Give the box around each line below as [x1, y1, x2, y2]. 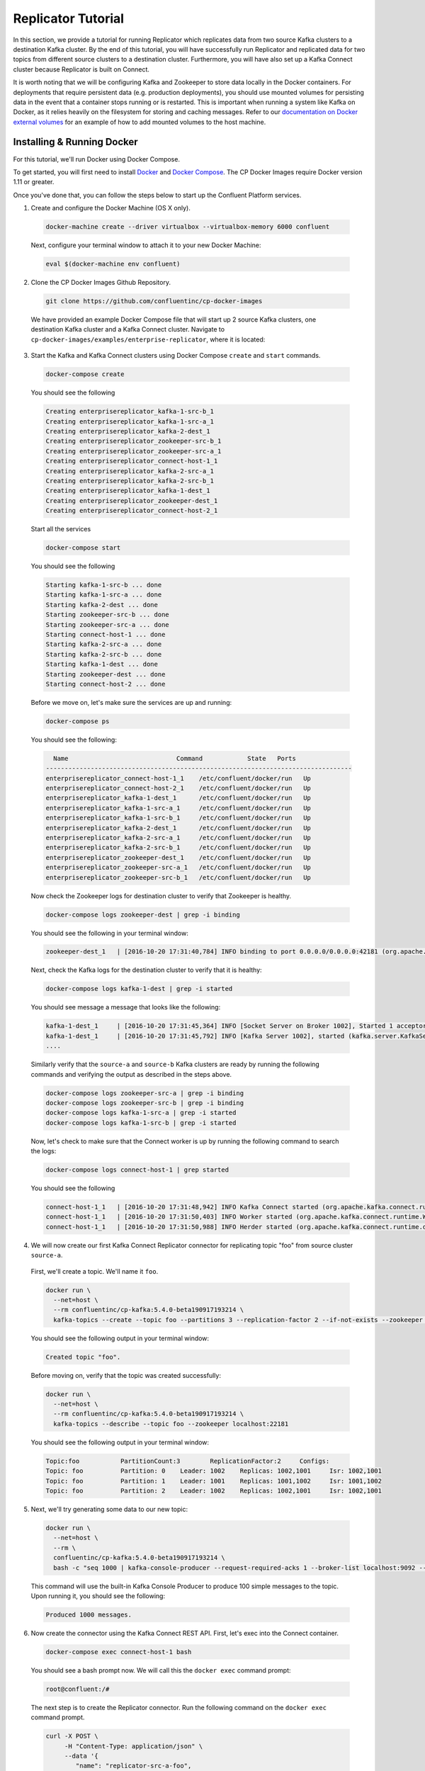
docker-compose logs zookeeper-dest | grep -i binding [45, 910, 240, 919]
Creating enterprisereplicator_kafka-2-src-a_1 [45, 467, 214, 475]
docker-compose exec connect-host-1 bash [45, 1648, 192, 1656]
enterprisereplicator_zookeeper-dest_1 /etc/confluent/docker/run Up [45, 854, 312, 861]
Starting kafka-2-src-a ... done [45, 640, 162, 648]
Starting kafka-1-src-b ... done [45, 581, 162, 589]
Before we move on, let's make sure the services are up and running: [30, 698, 232, 706]
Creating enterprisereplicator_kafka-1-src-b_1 [45, 407, 214, 416]
